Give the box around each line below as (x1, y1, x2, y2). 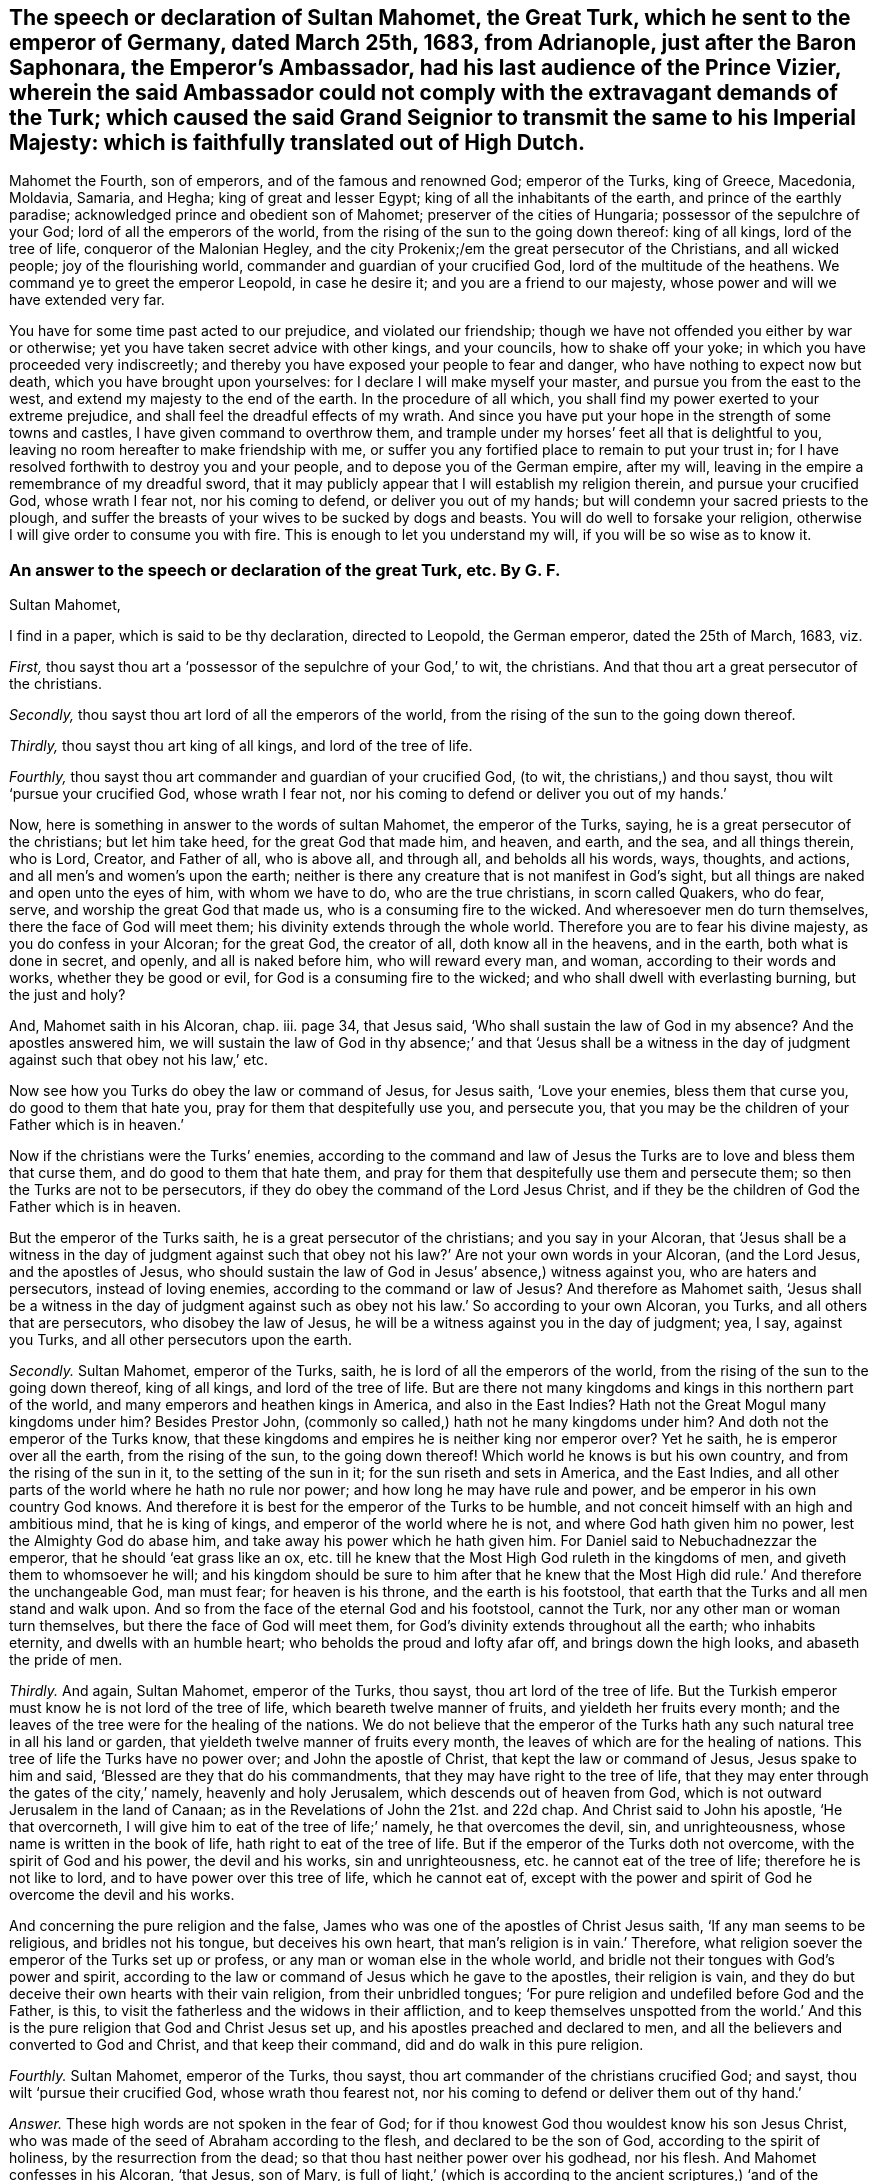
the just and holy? (9, 986, 126, 1004)
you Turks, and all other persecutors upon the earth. (9, 1331, 353, 1349)
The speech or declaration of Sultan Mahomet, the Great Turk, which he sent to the (9, 5, 851, 30)
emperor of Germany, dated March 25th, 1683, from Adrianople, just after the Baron (9, 30, 857, 55)
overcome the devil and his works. (9, 1886, 235, 1904)
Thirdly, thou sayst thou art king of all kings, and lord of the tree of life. (9, 737, 473, 755)
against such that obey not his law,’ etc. (9, 1051, 268, 1069)
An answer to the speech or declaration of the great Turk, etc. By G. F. (9, 559, 561, 580)
